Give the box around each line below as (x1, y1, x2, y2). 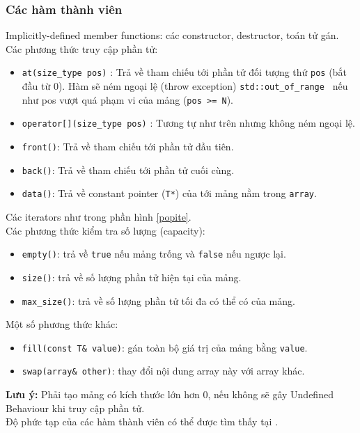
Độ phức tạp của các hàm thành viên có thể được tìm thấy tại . (6, 414, 279, 429)
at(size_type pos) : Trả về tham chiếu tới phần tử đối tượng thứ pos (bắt (22, 65, 347, 79)
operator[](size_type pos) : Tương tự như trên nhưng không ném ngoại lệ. (22, 116, 355, 130)
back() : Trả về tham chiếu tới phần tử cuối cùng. (22, 162, 235, 177)
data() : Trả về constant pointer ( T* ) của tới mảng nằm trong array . (22, 186, 317, 200)
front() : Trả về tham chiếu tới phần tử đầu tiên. (22, 139, 234, 154)
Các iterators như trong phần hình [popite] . (6, 210, 191, 223)
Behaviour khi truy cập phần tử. (6, 400, 145, 415)
